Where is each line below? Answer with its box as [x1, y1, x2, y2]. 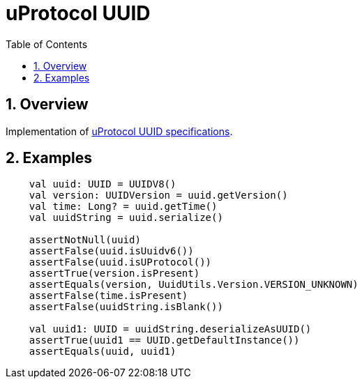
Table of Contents [6, 38, 88, 50]
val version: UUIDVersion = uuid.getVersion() [29, 190, 288, 201]
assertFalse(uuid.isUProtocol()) [29, 256, 212, 268]
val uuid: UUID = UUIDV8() [29, 178, 176, 190]
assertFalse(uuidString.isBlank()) [29, 301, 223, 313]
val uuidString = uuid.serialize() [29, 212, 223, 224]
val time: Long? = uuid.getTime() [29, 201, 218, 213]
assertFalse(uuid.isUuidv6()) [29, 245, 194, 257]
